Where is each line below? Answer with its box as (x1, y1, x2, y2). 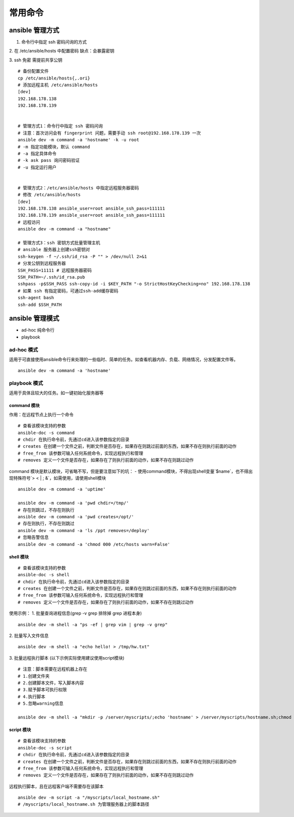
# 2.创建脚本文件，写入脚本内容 (18, 680, 84, 686)
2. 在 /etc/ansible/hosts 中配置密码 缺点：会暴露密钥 (9, 48, 115, 54)
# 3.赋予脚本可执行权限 (18, 687, 67, 692)
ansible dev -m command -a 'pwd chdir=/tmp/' (18, 500, 129, 506)
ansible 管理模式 (9, 314, 60, 323)
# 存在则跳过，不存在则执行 (18, 507, 74, 512)
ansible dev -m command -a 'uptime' (18, 486, 106, 492)
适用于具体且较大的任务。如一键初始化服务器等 (9, 390, 104, 396)
